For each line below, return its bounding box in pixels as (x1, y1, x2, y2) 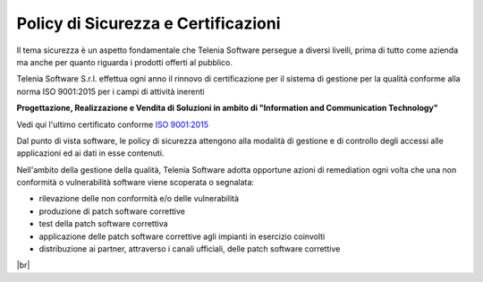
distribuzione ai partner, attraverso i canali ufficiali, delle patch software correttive (38, 244, 341, 254)
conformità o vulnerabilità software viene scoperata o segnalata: (16, 177, 255, 188)
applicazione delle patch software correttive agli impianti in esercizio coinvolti (38, 231, 326, 242)
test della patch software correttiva (38, 218, 169, 229)
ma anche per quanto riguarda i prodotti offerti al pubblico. (16, 56, 233, 67)
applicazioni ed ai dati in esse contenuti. (16, 148, 165, 158)
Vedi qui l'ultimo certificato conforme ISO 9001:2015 (16, 119, 209, 130)
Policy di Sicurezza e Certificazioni (16, 13, 281, 33)
